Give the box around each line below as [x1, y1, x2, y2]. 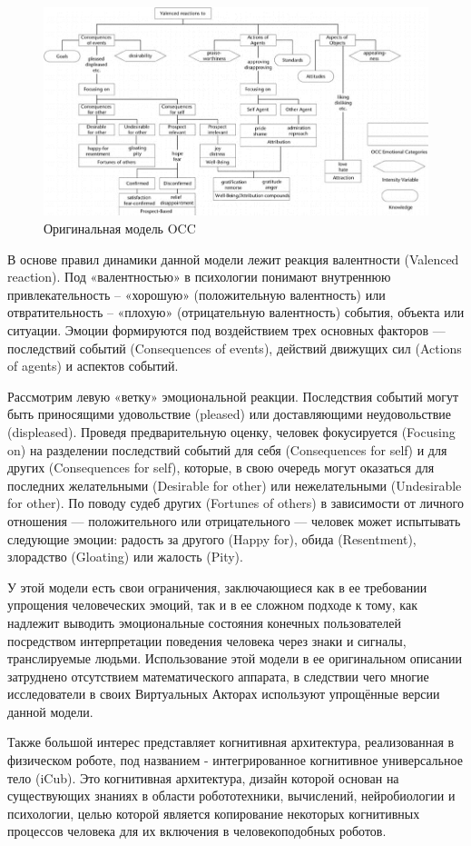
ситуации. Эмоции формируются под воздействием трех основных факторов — [7, 321, 446, 339]
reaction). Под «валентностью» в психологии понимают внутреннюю [7, 267, 391, 286]
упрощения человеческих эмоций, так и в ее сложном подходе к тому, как [7, 595, 417, 614]
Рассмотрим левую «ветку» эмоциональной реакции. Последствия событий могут [7, 386, 459, 405]
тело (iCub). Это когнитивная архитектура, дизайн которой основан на [7, 768, 399, 787]
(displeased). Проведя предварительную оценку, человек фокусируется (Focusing [7, 422, 456, 441]
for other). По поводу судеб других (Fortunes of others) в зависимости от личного [7, 493, 464, 513]
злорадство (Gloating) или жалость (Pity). [7, 547, 243, 566]
